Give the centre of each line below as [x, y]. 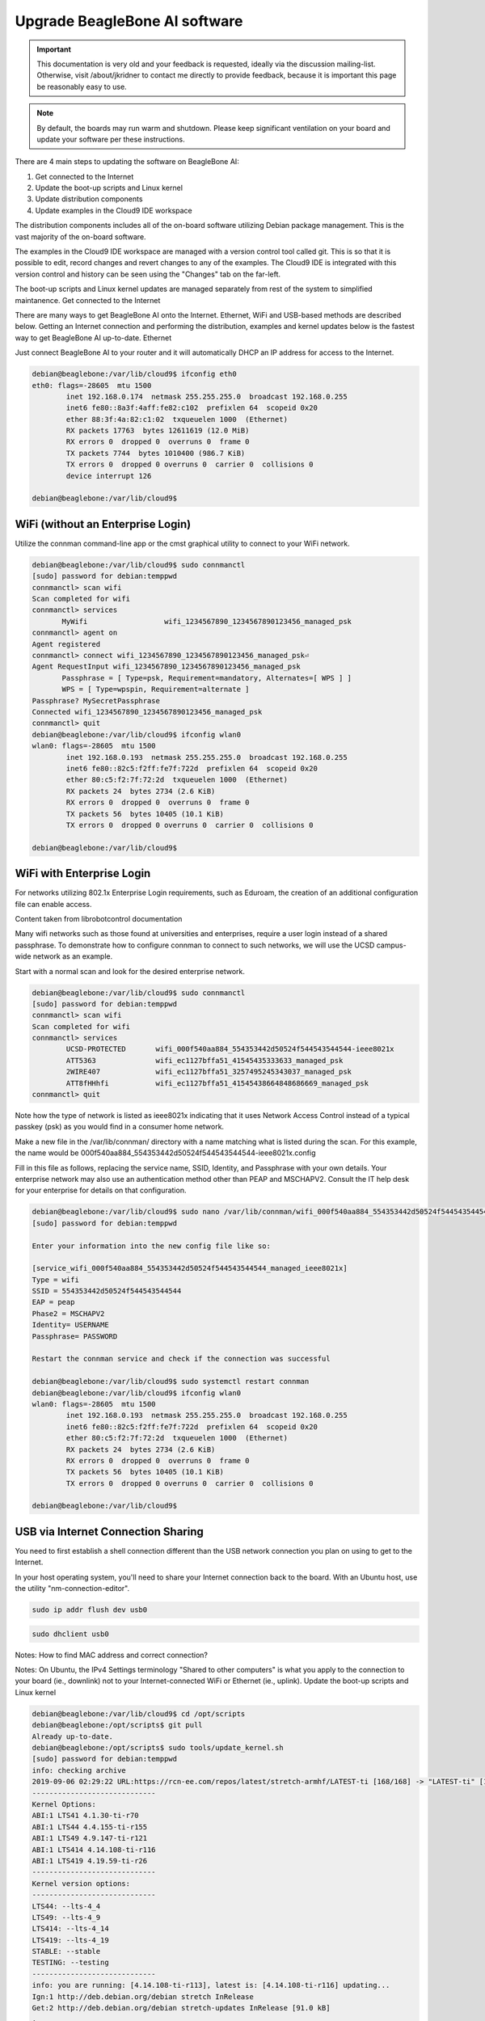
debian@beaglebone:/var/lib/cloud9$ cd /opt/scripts [139, 1713]
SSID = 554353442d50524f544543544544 [107, 1291]
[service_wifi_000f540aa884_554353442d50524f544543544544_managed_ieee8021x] [190, 1268]
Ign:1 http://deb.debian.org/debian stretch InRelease [143, 1996]
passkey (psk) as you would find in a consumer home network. [120, 1127]
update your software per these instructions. [111, 139]
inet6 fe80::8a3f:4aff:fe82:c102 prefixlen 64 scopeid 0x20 [192, 408]
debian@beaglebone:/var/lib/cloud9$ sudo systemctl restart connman [171, 1382]
